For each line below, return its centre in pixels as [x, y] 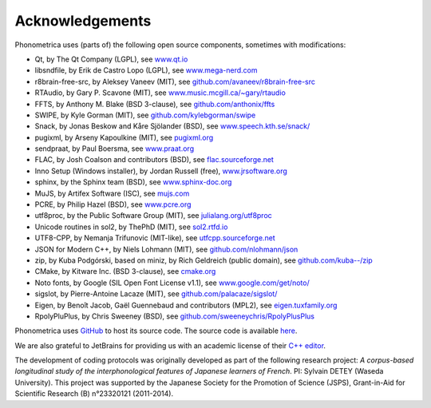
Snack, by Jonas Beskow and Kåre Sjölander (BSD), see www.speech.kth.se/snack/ [172, 126]
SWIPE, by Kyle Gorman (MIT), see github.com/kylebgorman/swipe [145, 115]
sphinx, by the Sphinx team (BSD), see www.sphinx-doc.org [133, 182]
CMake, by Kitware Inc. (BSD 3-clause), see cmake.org [125, 271]
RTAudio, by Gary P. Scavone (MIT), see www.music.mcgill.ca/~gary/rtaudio [160, 93]
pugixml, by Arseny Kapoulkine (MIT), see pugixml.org [124, 137]
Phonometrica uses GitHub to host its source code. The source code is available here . [156, 331]
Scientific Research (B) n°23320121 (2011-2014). [94, 394]
